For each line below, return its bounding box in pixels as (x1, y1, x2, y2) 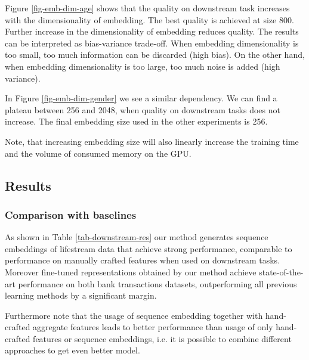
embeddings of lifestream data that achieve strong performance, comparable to (5, 242, 292, 255)
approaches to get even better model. (5, 344, 140, 356)
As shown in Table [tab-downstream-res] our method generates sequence (5, 231, 268, 243)
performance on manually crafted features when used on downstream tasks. (5, 254, 280, 266)
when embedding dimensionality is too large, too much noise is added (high (5, 60, 280, 72)
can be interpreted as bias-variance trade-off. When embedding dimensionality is (5, 36, 299, 49)
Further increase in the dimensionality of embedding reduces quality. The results (5, 25, 299, 38)
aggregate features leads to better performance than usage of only (33, 321, 273, 333)
